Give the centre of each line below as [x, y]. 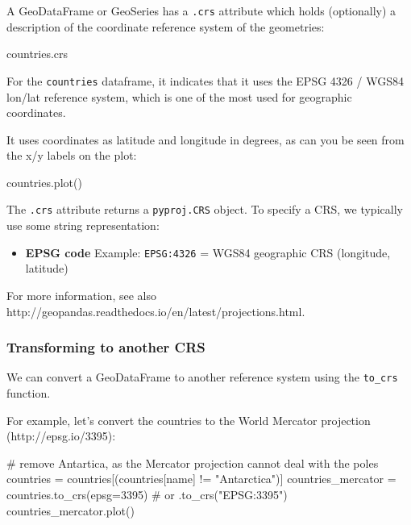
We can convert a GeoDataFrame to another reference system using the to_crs [202, 377]
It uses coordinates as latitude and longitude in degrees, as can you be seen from [205, 139]
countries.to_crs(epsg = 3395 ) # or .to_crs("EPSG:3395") [147, 494]
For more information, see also [81, 295]
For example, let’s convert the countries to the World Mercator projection [189, 420]
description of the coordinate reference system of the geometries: [166, 26]
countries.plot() [44, 182]
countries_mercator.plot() [71, 510]
